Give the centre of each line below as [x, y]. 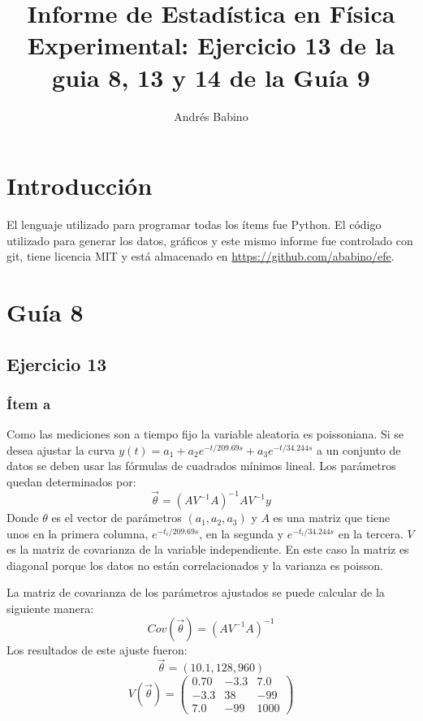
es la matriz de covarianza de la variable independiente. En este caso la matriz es [208, 549]
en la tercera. [371, 533]
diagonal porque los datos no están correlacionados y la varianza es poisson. [195, 565]
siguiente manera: [50, 609]
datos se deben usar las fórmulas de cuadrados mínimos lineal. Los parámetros [201, 466]
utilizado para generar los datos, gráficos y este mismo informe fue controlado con [210, 240]
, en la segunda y [242, 533]
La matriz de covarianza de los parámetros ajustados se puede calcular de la [196, 592]
